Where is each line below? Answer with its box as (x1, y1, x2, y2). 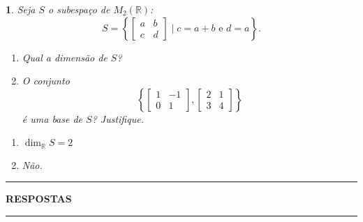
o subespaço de (48, 2, 110, 16)
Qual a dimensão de (22, 50, 108, 64)
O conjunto (22, 73, 70, 88)
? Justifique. (91, 111, 144, 126)
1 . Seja (6, 2, 36, 16)
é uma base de (22, 111, 83, 126)
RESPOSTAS (6, 191, 72, 206)
